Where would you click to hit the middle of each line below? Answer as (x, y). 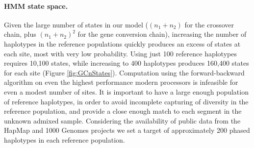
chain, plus (20, 34)
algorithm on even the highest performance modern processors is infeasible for (121, 82)
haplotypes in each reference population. (64, 139)
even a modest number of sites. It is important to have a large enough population (126, 91)
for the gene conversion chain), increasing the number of (162, 34)
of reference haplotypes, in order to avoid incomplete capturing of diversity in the (126, 101)
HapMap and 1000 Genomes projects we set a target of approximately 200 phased (127, 130)
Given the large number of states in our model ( (76, 24)
